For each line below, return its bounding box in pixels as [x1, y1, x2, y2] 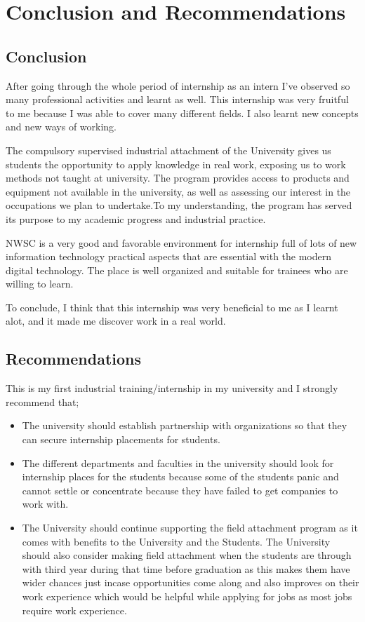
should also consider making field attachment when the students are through [22, 548, 352, 562]
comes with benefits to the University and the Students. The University [22, 534, 331, 548]
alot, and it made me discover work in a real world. [6, 313, 226, 328]
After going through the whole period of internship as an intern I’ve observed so [6, 78, 350, 93]
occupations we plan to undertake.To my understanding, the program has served [6, 198, 352, 212]
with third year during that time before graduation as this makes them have [22, 561, 350, 576]
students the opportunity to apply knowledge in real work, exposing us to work [6, 156, 346, 171]
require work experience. [22, 602, 127, 617]
